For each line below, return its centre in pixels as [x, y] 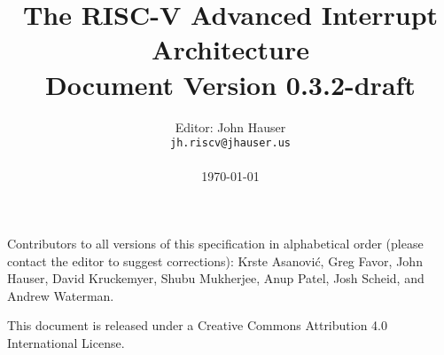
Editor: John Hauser [230, 126]
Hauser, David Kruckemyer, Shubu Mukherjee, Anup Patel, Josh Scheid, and [216, 278]
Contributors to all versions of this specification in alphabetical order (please [215, 243]
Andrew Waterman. [61, 295]
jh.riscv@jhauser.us [230, 143]
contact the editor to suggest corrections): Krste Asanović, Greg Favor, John [215, 260]
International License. [66, 342]
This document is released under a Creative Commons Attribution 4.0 [198, 325]
